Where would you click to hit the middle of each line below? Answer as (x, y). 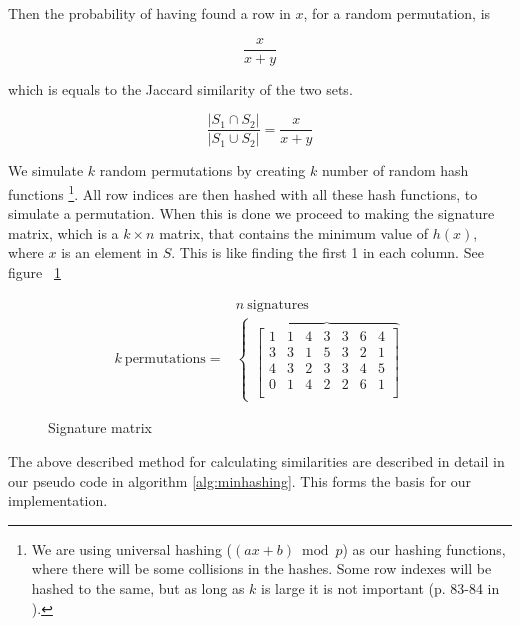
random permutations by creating (202, 170)
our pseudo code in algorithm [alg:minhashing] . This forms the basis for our (240, 480)
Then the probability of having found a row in (149, 13)
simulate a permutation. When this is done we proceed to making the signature (251, 213)
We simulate (46, 170)
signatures (278, 304)
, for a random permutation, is (397, 13)
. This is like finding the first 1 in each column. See (327, 252)
